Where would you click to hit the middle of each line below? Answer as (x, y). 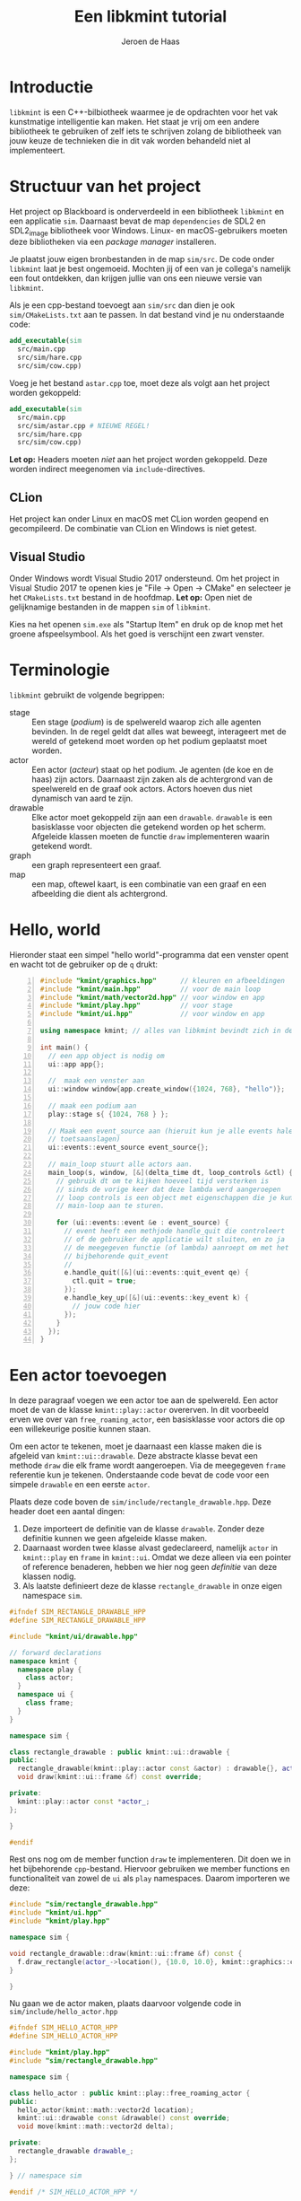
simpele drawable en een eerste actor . (80, 1485)
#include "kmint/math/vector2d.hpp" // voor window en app (152, 997)
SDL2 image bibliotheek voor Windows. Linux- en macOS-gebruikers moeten (149, 231)
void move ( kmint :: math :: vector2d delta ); (96, 2126)
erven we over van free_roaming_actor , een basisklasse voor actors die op (147, 1419)
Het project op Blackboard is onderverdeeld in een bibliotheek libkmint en (147, 211)
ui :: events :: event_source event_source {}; (128, 1148)
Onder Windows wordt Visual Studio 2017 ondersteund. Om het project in (145, 578)
